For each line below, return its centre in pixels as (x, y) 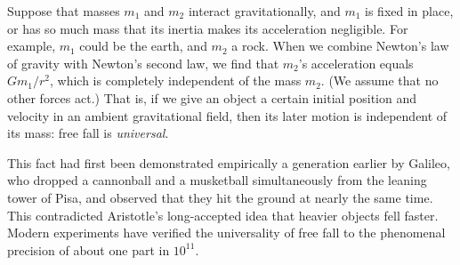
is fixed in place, (409, 11)
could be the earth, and (143, 46)
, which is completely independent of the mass (176, 80)
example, (32, 46)
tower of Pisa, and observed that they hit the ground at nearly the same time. (220, 197)
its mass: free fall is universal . (88, 133)
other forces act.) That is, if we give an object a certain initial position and (212, 97)
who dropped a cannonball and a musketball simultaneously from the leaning (217, 180)
